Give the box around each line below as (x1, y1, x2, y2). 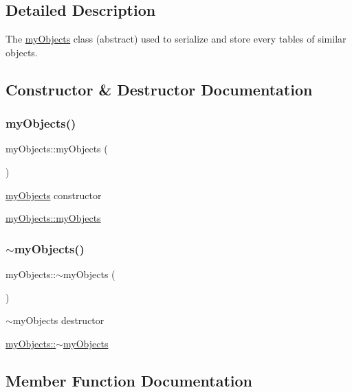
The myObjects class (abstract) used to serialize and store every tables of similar (5, 32, 346, 46)
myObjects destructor (12, 313, 104, 327)
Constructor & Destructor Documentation (5, 78, 313, 100)
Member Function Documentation (5, 369, 253, 391)
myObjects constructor (5, 187, 102, 202)
